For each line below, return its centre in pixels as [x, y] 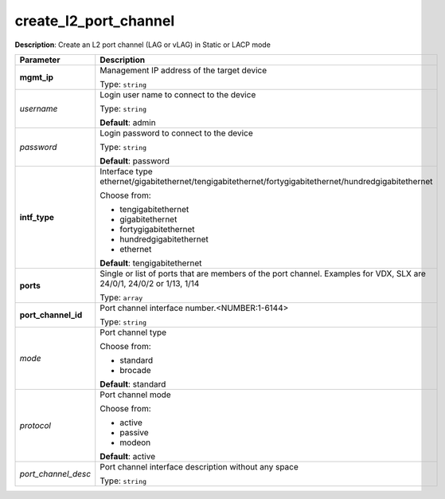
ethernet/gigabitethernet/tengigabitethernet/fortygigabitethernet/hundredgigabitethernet [266, 181]
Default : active [127, 456]
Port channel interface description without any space [199, 466]
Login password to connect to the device [177, 133]
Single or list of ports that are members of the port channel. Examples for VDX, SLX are [263, 273]
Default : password [135, 161]
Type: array [121, 297]
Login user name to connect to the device [178, 94]
